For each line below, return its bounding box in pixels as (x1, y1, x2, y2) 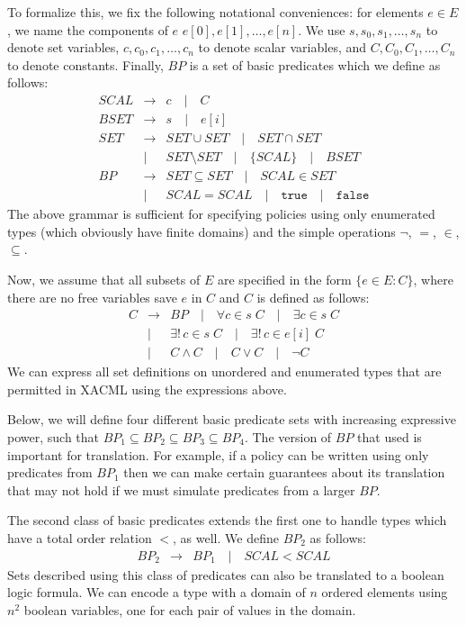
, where (413, 269, 453, 288)
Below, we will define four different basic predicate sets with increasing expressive (7, 410, 456, 429)
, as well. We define (173, 528, 279, 547)
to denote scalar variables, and (198, 38, 367, 57)
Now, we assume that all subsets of (7, 269, 201, 288)
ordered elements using (321, 583, 448, 602)
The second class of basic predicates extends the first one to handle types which (7, 511, 447, 530)
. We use (298, 20, 345, 39)
